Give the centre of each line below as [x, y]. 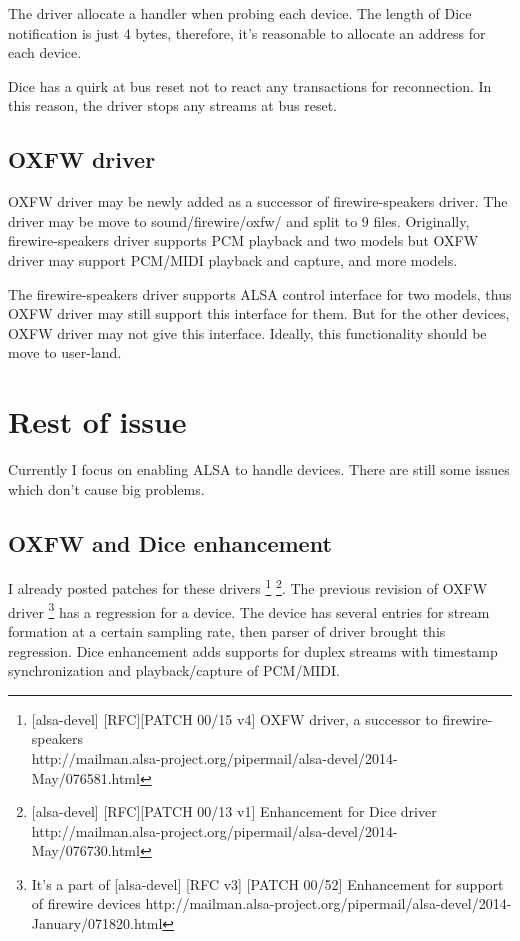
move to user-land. [65, 352]
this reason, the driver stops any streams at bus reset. [172, 105]
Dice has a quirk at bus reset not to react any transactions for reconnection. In [250, 85]
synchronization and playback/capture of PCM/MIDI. [174, 670]
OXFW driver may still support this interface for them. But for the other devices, [259, 313]
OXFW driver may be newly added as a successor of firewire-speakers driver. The [258, 201]
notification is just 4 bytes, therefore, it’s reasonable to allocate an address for [247, 32]
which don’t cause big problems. [106, 488]
